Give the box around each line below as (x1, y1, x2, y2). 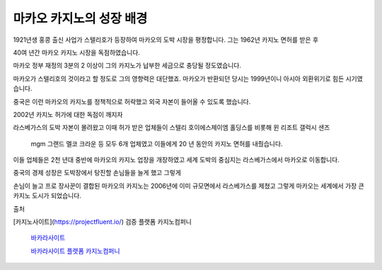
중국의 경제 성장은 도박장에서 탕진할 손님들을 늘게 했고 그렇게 (13, 169, 182, 177)
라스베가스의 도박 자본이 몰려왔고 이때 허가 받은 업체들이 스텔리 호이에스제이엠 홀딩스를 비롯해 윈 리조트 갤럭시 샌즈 (13, 123, 330, 132)
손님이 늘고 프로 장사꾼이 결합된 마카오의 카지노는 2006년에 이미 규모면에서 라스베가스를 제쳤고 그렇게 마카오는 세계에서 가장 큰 (13, 181, 364, 190)
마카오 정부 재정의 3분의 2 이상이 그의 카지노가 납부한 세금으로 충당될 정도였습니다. (13, 61, 242, 70)
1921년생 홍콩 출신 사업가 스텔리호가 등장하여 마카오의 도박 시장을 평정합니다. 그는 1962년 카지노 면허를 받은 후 (13, 35, 319, 44)
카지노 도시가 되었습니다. (13, 191, 81, 200)
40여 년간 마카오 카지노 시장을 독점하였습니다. (13, 48, 141, 57)
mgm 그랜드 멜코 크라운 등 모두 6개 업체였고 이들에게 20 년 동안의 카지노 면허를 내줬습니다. (30, 139, 283, 148)
